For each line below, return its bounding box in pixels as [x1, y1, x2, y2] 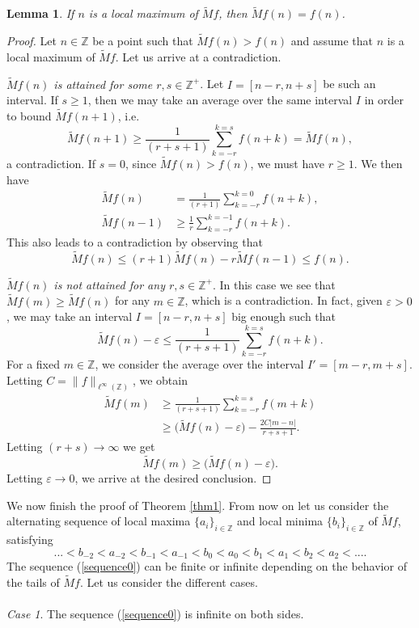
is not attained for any [53, 276, 165, 293]
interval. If [6, 91, 58, 108]
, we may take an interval [6, 308, 133, 325]
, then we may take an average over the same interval [87, 91, 353, 108]
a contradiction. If [6, 155, 96, 171]
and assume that [290, 32, 374, 49]
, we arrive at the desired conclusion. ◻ [74, 469, 272, 486]
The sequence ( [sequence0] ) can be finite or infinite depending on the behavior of [6, 558, 407, 575]
